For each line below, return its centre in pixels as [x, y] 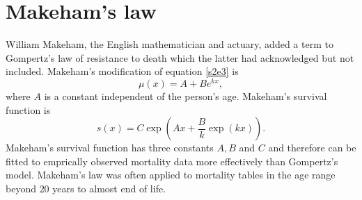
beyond [21, 188]
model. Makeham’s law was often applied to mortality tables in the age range [171, 175]
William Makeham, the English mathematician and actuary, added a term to [170, 44]
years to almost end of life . [109, 188]
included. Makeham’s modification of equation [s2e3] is [122, 71]
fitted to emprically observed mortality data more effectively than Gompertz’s [172, 161]
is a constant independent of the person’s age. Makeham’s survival [186, 95]
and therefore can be [312, 148]
